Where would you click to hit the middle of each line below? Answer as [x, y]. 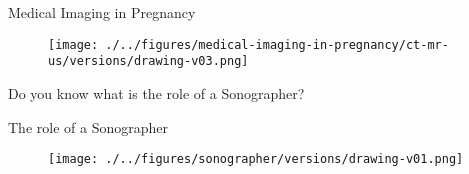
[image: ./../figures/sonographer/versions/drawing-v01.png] [256, 159]
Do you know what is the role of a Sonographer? [156, 92]
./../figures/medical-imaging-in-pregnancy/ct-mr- [277, 44]
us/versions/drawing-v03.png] [148, 61]
